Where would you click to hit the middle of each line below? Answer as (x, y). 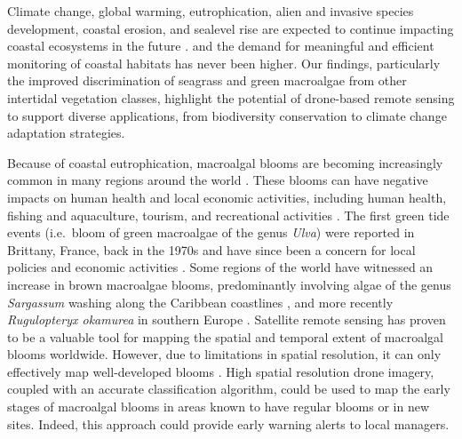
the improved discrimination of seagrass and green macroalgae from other (207, 80)
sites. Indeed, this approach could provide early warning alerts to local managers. (228, 423)
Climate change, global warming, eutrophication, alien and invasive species (211, 11)
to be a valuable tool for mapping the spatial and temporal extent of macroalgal (225, 336)
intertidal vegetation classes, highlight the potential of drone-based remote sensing (231, 97)
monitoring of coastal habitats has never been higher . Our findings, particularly (224, 63)
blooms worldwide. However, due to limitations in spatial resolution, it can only (224, 354)
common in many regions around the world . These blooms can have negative (218, 180)
